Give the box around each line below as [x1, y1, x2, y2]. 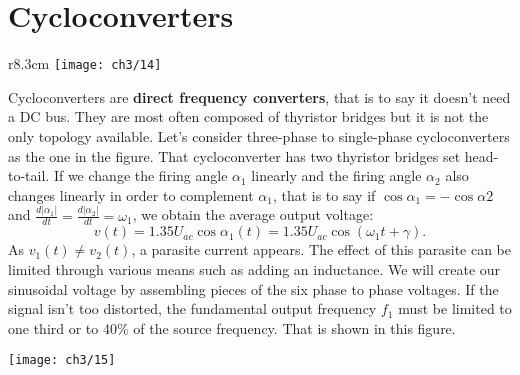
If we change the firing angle [53, 165, 228, 186]
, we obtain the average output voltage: [132, 204, 374, 225]
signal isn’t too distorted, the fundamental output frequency [8, 298, 377, 319]
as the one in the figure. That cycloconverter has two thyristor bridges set [8, 145, 461, 166]
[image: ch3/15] [8, 353, 116, 368]
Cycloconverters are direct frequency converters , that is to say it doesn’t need [8, 86, 511, 107]
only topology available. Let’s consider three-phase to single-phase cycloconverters [8, 125, 510, 146]
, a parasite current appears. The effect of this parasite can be [131, 239, 512, 260]
